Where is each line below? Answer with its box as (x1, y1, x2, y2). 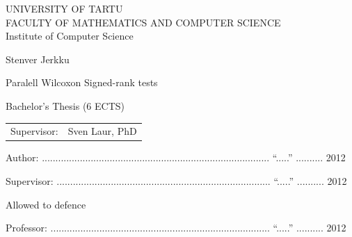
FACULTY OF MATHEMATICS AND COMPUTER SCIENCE (6, 15, 281, 29)
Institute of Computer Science (6, 28, 134, 43)
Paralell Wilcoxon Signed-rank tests (6, 75, 158, 90)
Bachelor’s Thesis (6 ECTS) (6, 98, 125, 113)
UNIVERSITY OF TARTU (6, 1, 123, 15)
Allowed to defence (6, 197, 86, 211)
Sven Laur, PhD (67, 124, 137, 138)
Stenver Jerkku (6, 51, 70, 66)
